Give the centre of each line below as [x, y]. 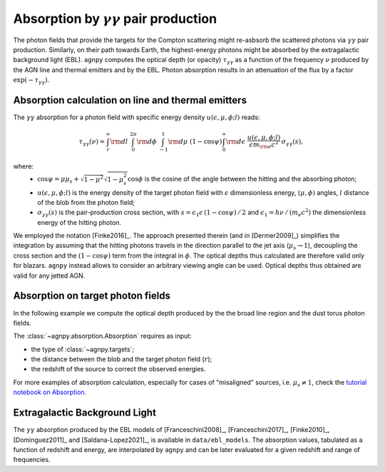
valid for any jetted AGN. [49, 276]
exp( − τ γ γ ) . [31, 81]
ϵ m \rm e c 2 [264, 145]
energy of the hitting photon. [79, 222]
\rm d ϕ [147, 142]
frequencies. [32, 460]
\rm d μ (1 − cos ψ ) [195, 142]
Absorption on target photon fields [92, 296]
